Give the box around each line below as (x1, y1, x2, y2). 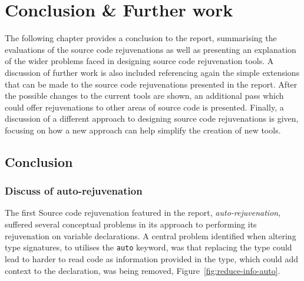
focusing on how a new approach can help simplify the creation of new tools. (5, 123, 281, 136)
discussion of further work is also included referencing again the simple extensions (5, 66, 300, 78)
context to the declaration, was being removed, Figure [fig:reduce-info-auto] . (5, 264, 280, 276)
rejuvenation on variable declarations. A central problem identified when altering (5, 229, 296, 242)
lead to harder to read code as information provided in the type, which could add (5, 252, 299, 265)
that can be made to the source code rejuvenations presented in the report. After (5, 78, 298, 90)
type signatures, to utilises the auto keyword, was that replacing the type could (5, 241, 292, 253)
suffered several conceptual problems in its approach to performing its (5, 218, 257, 230)
